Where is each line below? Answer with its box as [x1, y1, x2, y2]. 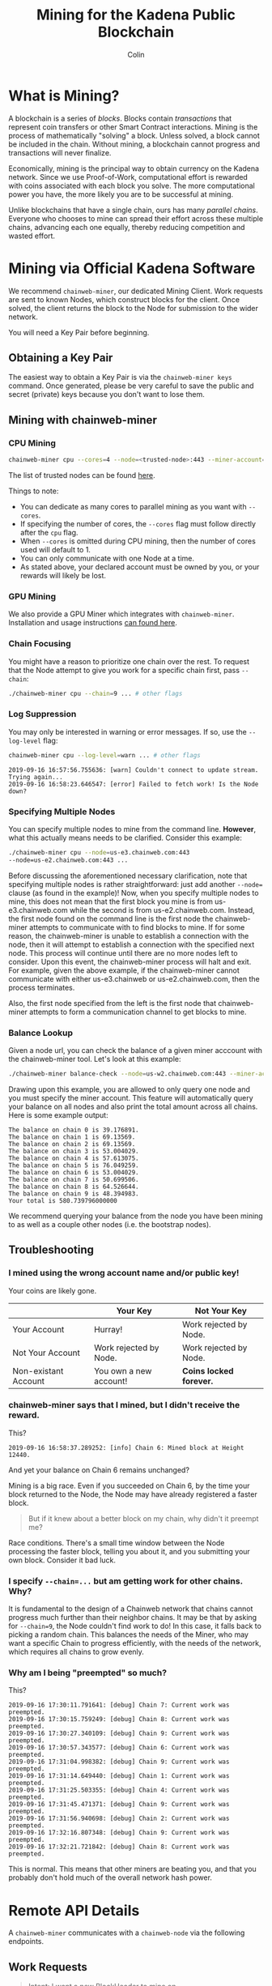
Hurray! [94, 1323, 123, 1335]
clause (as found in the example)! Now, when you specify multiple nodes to [8, 888, 259, 897]
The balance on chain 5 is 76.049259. [8, 1161, 139, 1170]
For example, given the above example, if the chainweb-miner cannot [8, 965, 240, 975]
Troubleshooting [8, 1243, 95, 1257]
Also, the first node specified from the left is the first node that [8, 998, 217, 1008]
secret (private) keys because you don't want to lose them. [8, 390, 205, 399]
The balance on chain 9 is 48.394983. [8, 1189, 139, 1198]
